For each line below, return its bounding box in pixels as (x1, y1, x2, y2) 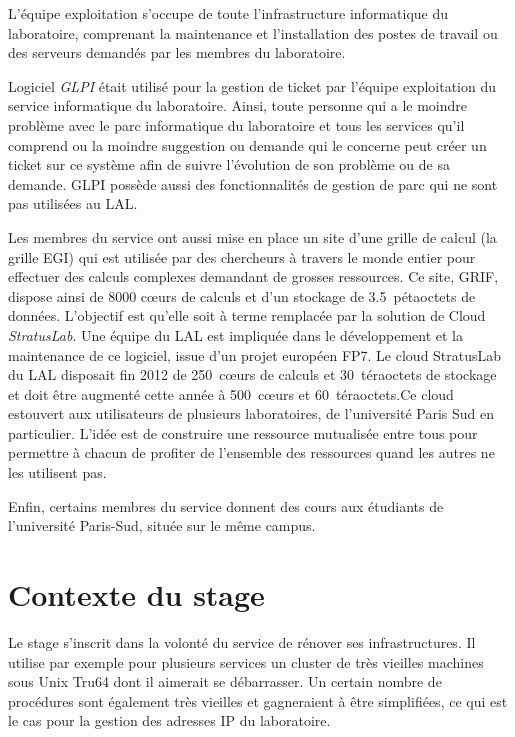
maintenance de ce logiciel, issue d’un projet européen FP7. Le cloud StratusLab (8, 344, 502, 365)
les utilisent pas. (8, 462, 107, 483)
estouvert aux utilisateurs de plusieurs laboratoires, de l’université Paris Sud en (8, 403, 495, 424)
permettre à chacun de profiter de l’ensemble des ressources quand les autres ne (8, 442, 495, 463)
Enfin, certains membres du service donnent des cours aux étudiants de (8, 495, 444, 516)
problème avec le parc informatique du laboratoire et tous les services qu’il (8, 114, 465, 135)
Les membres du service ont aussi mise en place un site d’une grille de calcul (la (8, 226, 497, 247)
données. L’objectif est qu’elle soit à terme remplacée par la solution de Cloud (8, 305, 486, 326)
